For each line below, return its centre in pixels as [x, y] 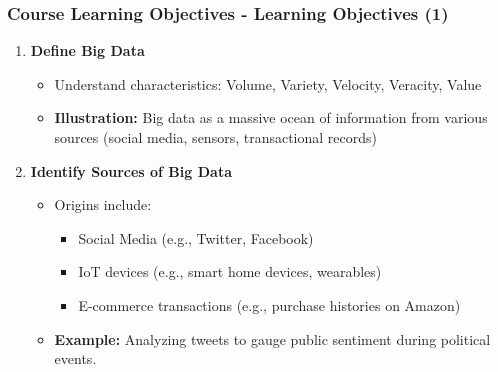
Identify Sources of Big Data [131, 170]
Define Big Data [87, 50]
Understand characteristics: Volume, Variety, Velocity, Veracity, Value [268, 83]
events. [75, 358]
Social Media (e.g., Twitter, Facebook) [196, 237]
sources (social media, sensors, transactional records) [215, 137]
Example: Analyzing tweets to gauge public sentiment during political [272, 338]
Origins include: [103, 204]
